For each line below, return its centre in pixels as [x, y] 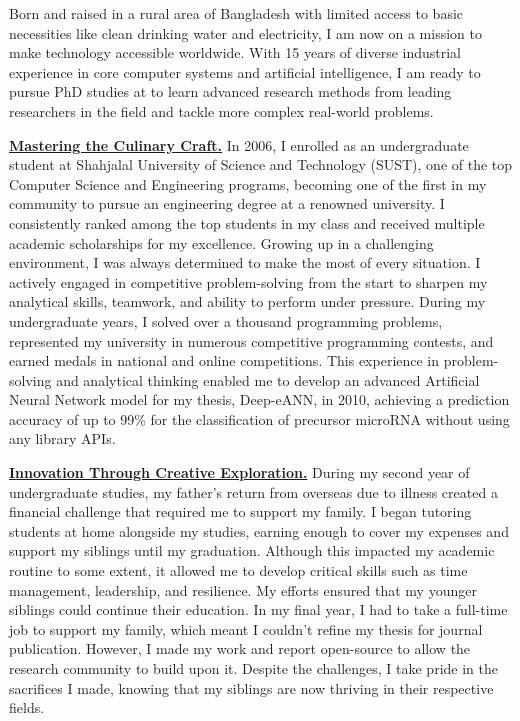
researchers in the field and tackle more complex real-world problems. [221, 110]
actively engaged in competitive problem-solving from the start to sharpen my [248, 281]
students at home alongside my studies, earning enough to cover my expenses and [259, 530]
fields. [27, 707]
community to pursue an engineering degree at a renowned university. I [227, 203]
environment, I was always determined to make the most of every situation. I [245, 262]
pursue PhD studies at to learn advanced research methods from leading [230, 91]
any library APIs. [62, 438]
